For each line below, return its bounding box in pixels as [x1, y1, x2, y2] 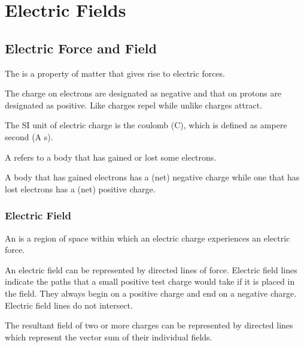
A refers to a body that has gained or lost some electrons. [5, 150, 217, 163]
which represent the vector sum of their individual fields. [5, 330, 212, 343]
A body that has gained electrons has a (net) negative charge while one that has [5, 171, 300, 183]
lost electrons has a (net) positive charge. [5, 182, 156, 195]
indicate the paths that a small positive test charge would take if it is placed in [5, 275, 295, 288]
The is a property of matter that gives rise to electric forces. [5, 67, 225, 79]
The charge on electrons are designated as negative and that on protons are [5, 87, 282, 99]
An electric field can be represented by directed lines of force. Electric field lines [5, 263, 297, 276]
